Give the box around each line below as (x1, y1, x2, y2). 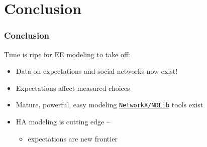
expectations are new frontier (28, 133, 118, 143)
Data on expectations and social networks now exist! (16, 66, 178, 76)
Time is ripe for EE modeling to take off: (4, 49, 130, 59)
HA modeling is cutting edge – (16, 116, 110, 127)
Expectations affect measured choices (16, 82, 130, 93)
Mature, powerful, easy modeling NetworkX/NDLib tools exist (16, 99, 203, 110)
